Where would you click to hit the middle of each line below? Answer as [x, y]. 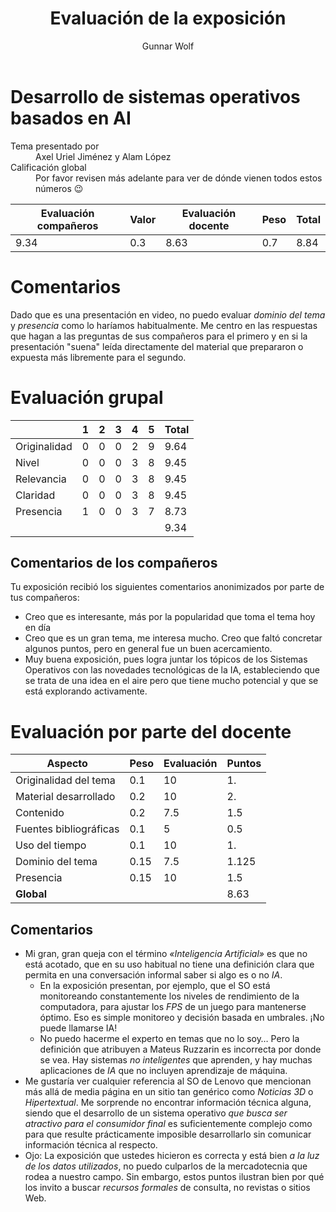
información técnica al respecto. [91, 1145]
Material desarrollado [65, 797]
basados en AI [71, 118]
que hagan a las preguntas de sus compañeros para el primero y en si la [159, 336]
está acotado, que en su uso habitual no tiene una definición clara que [169, 964]
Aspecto [67, 764]
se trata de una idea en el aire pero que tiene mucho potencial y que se [171, 681]
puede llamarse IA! [78, 1028]
